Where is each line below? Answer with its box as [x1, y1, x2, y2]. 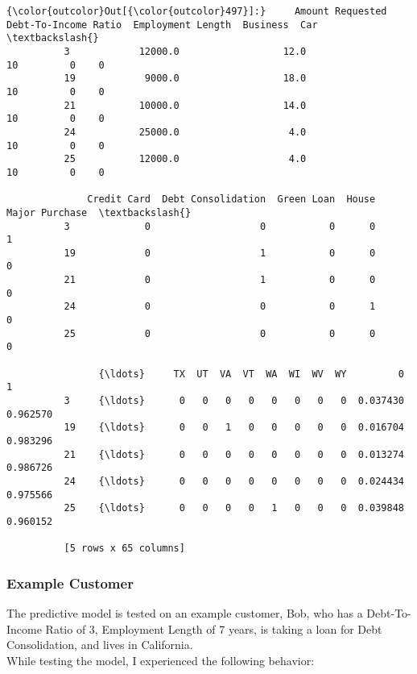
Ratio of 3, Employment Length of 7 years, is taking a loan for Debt [45, 620, 382, 637]
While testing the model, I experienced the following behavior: [6, 651, 315, 668]
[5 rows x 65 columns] [64, 543, 185, 555]
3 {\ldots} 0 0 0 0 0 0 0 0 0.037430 [64, 395, 404, 407]
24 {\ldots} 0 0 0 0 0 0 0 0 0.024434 [64, 475, 404, 487]
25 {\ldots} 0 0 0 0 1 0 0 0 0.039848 [64, 502, 404, 514]
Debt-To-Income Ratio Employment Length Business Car [6, 19, 318, 31]
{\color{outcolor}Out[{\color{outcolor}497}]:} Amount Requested [6, 6, 387, 17]
